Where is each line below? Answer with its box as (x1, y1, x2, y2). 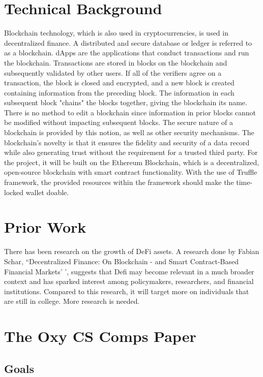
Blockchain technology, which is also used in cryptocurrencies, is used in (4, 27, 228, 38)
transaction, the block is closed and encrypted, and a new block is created (4, 77, 235, 88)
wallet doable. (25, 186, 69, 197)
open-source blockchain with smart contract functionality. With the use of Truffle (4, 167, 257, 177)
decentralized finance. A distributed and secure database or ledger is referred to (4, 37, 252, 48)
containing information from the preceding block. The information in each (4, 87, 235, 98)
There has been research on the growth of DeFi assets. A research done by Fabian (4, 246, 259, 257)
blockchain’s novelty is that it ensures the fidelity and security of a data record (4, 137, 250, 147)
